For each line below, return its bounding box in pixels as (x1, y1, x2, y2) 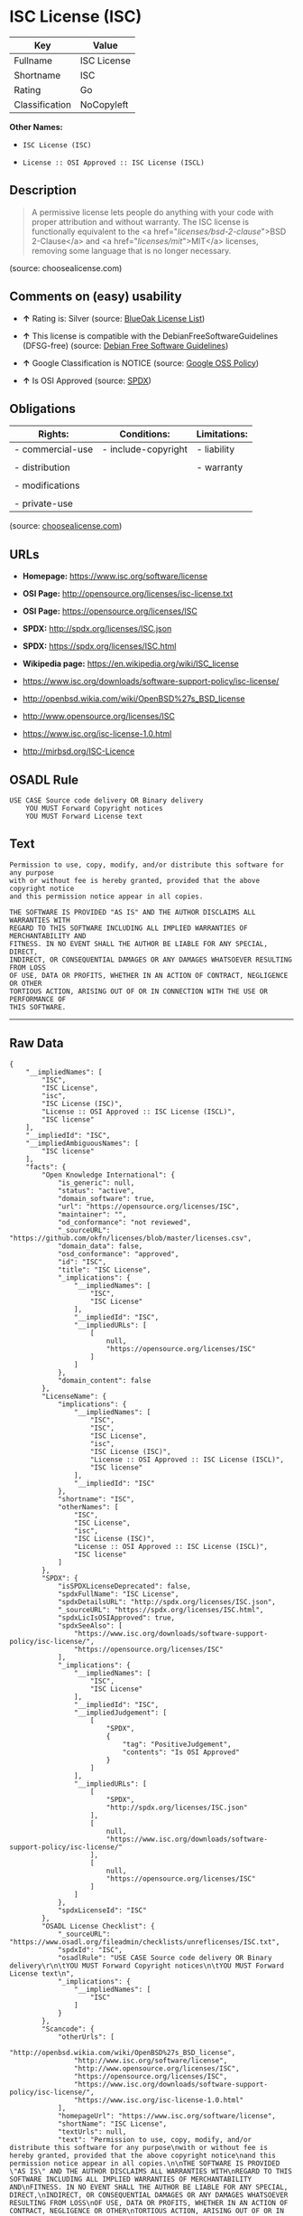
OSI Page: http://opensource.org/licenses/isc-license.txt (22, 588, 234, 599)
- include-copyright (102, 443, 188, 455)
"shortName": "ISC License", (57, 2119, 168, 2128)
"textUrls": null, (57, 2127, 127, 2136)
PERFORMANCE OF (9, 994, 67, 1004)
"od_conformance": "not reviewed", (57, 1217, 192, 1226)
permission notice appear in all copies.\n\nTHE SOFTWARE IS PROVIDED (9, 2158, 280, 2168)
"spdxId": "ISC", (57, 1945, 124, 1954)
